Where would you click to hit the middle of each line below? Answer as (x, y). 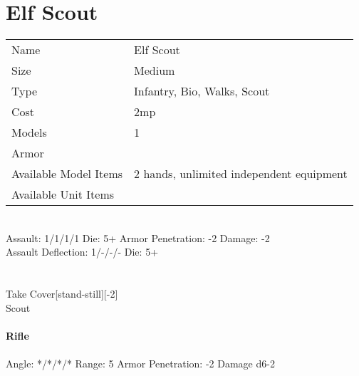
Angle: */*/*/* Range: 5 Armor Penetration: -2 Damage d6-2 (140, 364)
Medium (155, 70)
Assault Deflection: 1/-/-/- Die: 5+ (82, 252)
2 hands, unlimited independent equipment (241, 174)
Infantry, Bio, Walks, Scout (202, 91)
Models (29, 132)
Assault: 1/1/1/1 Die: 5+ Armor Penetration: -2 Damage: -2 (138, 237)
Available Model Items (67, 174)
